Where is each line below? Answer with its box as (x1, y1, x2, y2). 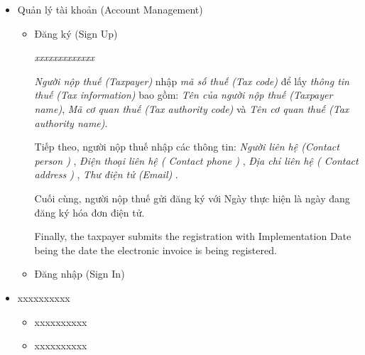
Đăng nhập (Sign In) (34, 266, 125, 281)
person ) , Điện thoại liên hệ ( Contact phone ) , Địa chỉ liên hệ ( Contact (34, 153, 359, 168)
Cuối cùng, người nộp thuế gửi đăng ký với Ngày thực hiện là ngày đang (34, 190, 350, 205)
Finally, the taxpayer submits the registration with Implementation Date (34, 229, 352, 244)
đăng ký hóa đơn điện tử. (34, 204, 145, 219)
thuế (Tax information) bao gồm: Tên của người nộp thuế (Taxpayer (34, 87, 333, 102)
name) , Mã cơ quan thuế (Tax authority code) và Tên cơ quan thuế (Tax (34, 101, 349, 116)
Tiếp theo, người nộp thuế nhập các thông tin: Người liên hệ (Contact (34, 139, 339, 154)
